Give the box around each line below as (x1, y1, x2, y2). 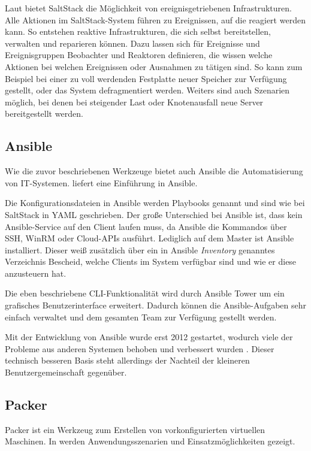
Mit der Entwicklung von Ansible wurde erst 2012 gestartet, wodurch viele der (5, 331, 293, 343)
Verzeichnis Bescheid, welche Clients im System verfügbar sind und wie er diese (5, 255, 297, 268)
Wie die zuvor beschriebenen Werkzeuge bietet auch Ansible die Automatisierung (5, 165, 303, 177)
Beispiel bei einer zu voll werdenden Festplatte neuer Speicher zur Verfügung (5, 72, 287, 84)
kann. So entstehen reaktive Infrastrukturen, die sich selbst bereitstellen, (5, 25, 271, 38)
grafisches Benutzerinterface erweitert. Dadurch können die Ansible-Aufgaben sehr (5, 299, 307, 311)
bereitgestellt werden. (5, 107, 83, 120)
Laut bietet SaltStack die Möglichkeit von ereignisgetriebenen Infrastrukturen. (5, 2, 292, 14)
